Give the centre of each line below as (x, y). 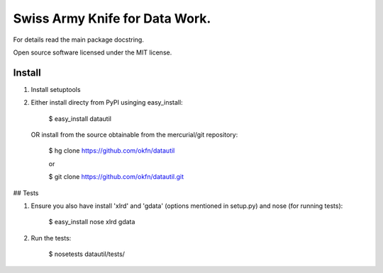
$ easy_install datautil (80, 118)
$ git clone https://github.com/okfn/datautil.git (116, 177)
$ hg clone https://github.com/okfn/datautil (112, 151)
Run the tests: (51, 238)
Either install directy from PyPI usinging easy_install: (107, 103)
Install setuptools (56, 89)
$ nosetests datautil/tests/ (87, 254)
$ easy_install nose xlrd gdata (92, 222)
